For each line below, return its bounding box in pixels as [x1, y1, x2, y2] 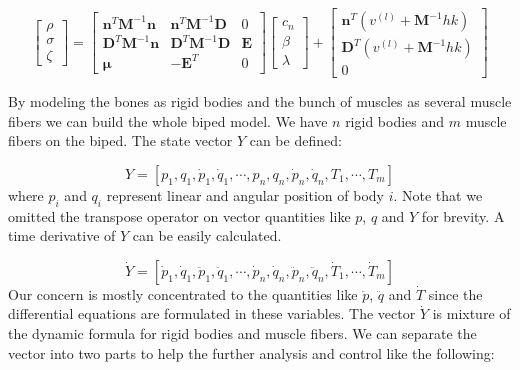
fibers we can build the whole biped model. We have [8, 110, 328, 131]
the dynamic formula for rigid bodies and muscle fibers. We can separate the [8, 323, 477, 344]
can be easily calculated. [132, 225, 282, 246]
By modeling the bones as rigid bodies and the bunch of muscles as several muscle [8, 91, 512, 112]
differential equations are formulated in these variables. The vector [8, 303, 416, 324]
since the [428, 283, 483, 304]
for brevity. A [421, 205, 505, 226]
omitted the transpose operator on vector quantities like [8, 205, 351, 226]
